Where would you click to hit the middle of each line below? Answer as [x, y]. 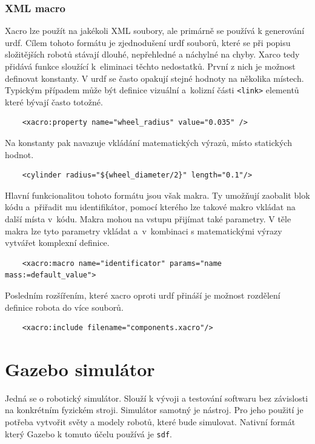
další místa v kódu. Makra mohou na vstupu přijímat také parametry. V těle [148, 219]
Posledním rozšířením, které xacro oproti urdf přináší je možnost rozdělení [143, 295]
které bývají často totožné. [54, 101]
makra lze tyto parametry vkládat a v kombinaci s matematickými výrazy [144, 230]
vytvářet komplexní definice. [57, 243]
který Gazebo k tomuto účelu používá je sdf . [88, 433]
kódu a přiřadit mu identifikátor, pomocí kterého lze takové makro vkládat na [150, 207]
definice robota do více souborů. [64, 307]
